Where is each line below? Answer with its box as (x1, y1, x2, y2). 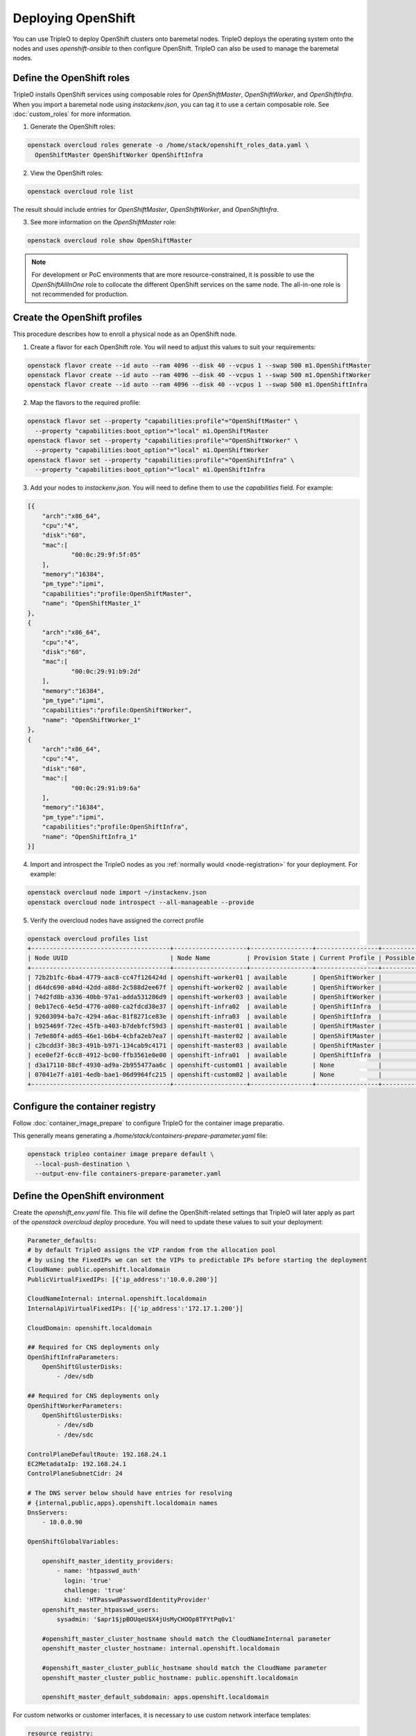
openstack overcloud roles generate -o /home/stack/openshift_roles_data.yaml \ (27, 141, 309, 149)
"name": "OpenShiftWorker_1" (42, 716, 141, 724)
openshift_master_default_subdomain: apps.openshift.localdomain (42, 1693, 269, 1701)
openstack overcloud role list (27, 187, 135, 195)
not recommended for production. (31, 290, 128, 299)
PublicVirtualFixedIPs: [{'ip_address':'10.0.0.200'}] (27, 1275, 218, 1283)
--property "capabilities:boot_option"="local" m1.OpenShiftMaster (35, 427, 269, 435)
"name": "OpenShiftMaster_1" (42, 599, 141, 608)
